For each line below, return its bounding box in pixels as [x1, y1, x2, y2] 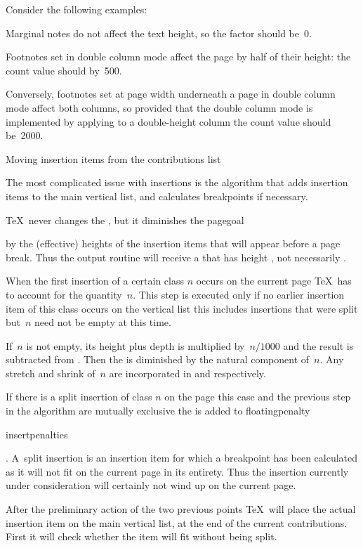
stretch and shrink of [6, 365, 95, 380]
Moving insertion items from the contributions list [6, 151, 221, 166]
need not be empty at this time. [34, 315, 171, 330]
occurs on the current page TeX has [196, 273, 352, 288]
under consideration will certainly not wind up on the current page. [6, 478, 296, 492]
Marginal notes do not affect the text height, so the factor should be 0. [6, 25, 312, 40]
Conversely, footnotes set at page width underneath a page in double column [6, 86, 336, 101]
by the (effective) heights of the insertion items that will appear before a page [6, 236, 341, 251]
